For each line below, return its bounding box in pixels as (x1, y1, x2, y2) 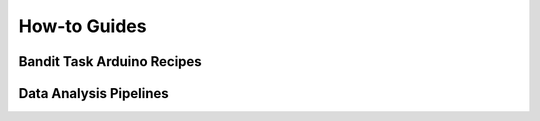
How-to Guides (18, 15, 147, 37)
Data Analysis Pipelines (18, 85, 169, 102)
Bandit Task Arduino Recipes (18, 53, 202, 70)
